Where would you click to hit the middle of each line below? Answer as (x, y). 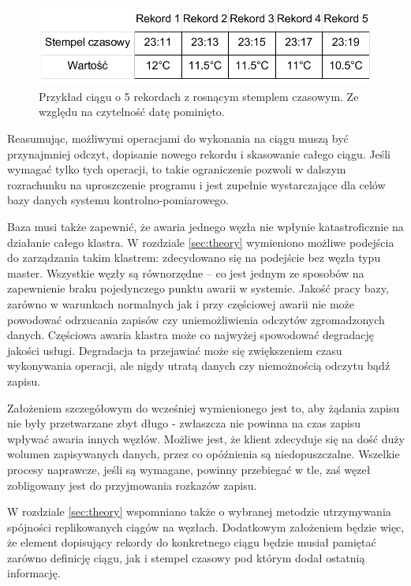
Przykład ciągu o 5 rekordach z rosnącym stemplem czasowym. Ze (199, 96)
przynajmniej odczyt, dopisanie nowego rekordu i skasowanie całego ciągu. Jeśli (199, 153)
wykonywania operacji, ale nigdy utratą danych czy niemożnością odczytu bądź (199, 366)
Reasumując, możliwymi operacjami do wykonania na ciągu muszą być (178, 138)
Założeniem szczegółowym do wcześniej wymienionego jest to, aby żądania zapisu (204, 407)
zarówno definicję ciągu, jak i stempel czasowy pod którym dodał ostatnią (186, 557)
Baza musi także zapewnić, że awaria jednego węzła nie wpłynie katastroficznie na (205, 226)
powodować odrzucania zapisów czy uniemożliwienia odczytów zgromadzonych (196, 319)
